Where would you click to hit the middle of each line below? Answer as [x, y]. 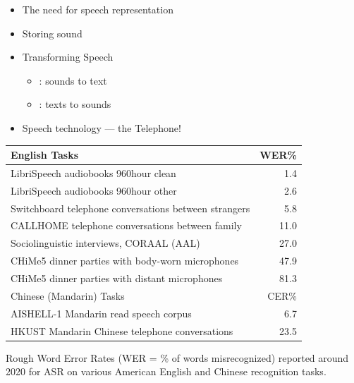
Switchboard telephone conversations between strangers [130, 208]
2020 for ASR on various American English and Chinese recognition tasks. [166, 371]
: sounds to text [73, 80]
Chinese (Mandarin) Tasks [68, 295]
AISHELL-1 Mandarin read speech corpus [101, 313]
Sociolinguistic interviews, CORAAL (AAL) [105, 243]
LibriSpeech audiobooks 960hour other [94, 190]
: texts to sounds [75, 104]
